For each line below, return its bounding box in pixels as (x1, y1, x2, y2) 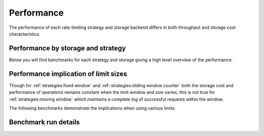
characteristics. (9, 31, 41, 37)
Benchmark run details (9, 118, 80, 126)
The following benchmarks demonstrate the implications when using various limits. (9, 105, 176, 111)
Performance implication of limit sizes (9, 69, 127, 78)
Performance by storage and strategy (9, 44, 126, 52)
